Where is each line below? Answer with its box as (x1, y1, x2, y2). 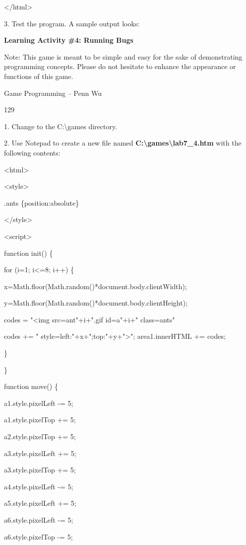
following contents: (4, 147, 61, 157)
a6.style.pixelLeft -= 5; (4, 515, 73, 525)
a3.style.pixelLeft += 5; (4, 448, 76, 458)
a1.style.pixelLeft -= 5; (4, 397, 73, 408)
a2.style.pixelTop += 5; (4, 431, 76, 442)
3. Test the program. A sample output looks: (4, 18, 140, 28)
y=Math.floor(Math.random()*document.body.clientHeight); (4, 298, 188, 308)
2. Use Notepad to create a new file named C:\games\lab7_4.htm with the (4, 138, 242, 148)
